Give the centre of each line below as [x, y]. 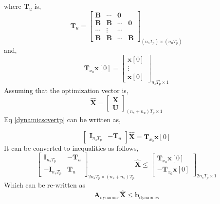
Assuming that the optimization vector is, [66, 90]
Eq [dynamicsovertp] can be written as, [62, 119]
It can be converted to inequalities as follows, [71, 148]
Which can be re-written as [45, 185]
